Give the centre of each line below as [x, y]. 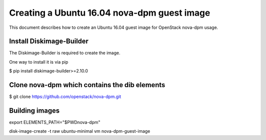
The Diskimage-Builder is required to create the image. [65, 53]
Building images [34, 110]
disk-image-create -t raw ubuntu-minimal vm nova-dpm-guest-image [80, 131]
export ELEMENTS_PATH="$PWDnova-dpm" [55, 122]
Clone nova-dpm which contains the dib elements [87, 85]
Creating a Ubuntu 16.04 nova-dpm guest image [110, 13]
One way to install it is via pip [39, 62]
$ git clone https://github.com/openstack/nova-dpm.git [65, 97]
